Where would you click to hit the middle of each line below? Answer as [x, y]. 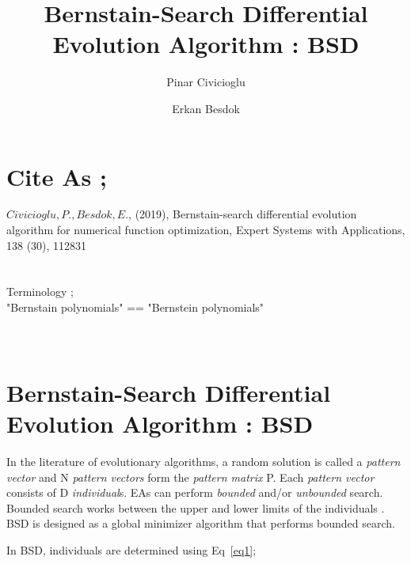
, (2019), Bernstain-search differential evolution [243, 214]
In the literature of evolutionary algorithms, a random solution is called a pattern [204, 462]
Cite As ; [57, 176]
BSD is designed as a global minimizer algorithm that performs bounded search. [201, 523]
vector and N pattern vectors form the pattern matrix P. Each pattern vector [190, 477]
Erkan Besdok [206, 108]
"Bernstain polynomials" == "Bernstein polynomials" [135, 307]
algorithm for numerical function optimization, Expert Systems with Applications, [206, 230]
